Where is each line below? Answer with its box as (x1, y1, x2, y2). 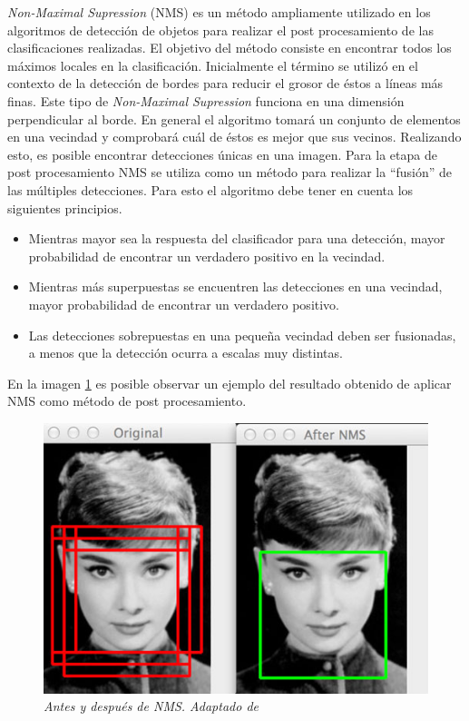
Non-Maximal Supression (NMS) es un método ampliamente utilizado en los (7, 3, 431, 21)
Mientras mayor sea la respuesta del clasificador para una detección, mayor (28, 229, 445, 248)
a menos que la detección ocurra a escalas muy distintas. (28, 343, 343, 362)
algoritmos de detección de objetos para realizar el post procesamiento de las (7, 20, 434, 39)
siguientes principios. (7, 198, 122, 217)
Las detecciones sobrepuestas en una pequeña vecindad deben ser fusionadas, (28, 325, 456, 344)
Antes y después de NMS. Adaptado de (44, 696, 259, 716)
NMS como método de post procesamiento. (7, 391, 247, 410)
